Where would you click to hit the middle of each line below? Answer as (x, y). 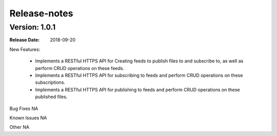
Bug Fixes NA (24, 108)
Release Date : (25, 40)
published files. (51, 97)
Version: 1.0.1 (33, 27)
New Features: (25, 49)
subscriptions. (50, 82)
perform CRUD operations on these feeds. (80, 68)
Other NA (19, 127)
